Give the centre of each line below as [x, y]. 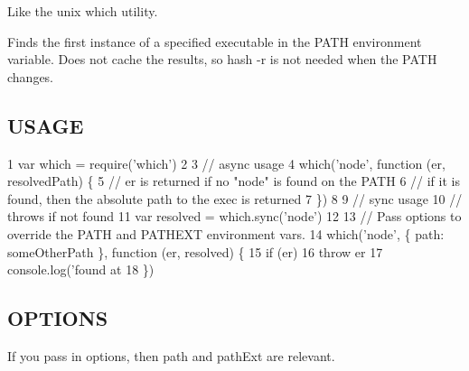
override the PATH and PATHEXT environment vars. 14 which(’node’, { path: [226, 233]
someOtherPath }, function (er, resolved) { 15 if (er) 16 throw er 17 [195, 251]
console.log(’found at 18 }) [81, 269]
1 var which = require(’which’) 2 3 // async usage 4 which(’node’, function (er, [226, 163]
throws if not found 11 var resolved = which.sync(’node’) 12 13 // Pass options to [234, 216]
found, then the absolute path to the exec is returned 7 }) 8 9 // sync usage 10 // [235, 198]
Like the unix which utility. [83, 11]
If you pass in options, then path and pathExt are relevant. [171, 355]
